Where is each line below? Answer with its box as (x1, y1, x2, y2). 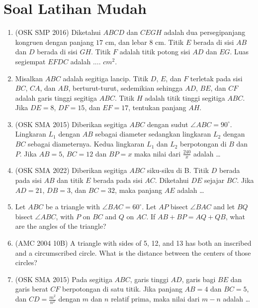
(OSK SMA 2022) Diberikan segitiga (15, 165, 127, 175)
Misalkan (15, 73, 43, 83)
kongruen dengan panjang (15, 36, 94, 47)
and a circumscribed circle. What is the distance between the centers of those (15, 247, 251, 258)
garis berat (15, 284, 48, 294)
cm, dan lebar (105, 36, 147, 47)
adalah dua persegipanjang (164, 27, 246, 37)
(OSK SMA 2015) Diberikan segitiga (15, 119, 127, 129)
